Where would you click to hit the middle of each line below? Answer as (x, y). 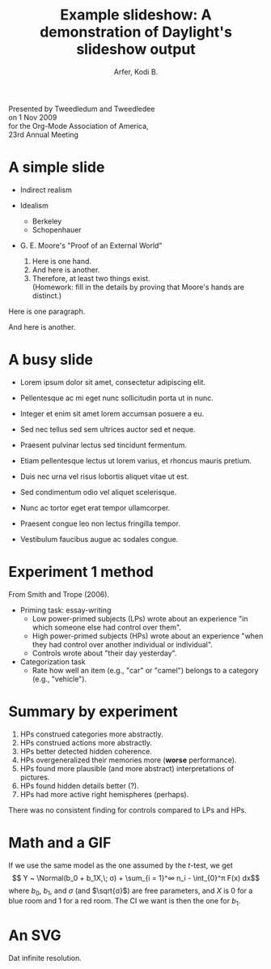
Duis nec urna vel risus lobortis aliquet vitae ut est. (104, 476)
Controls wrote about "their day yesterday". (104, 653)
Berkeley (47, 221)
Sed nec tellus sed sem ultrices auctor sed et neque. (108, 429)
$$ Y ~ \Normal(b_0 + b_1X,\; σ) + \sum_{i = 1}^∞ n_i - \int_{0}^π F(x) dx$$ (136, 877)
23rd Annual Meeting (44, 134)
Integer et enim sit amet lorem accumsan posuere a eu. (112, 413)
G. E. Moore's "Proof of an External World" (91, 245)
